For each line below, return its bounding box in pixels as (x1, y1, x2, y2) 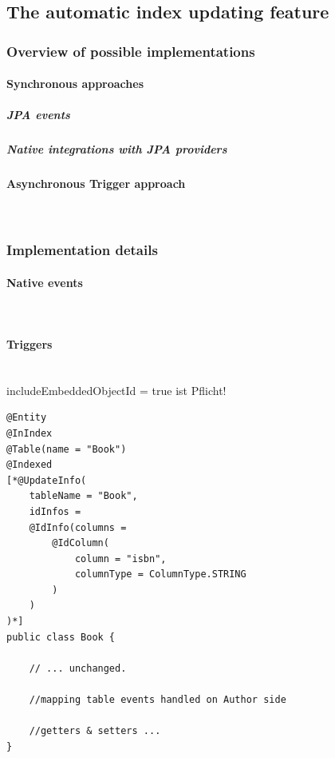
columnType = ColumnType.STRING (74, 568, 246, 580)
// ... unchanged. (29, 662, 127, 674)
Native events (6, 273, 83, 290)
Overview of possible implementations (6, 41, 255, 61)
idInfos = (29, 505, 81, 517)
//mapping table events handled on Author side (29, 694, 286, 706)
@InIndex (6, 427, 53, 439)
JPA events (6, 106, 70, 123)
